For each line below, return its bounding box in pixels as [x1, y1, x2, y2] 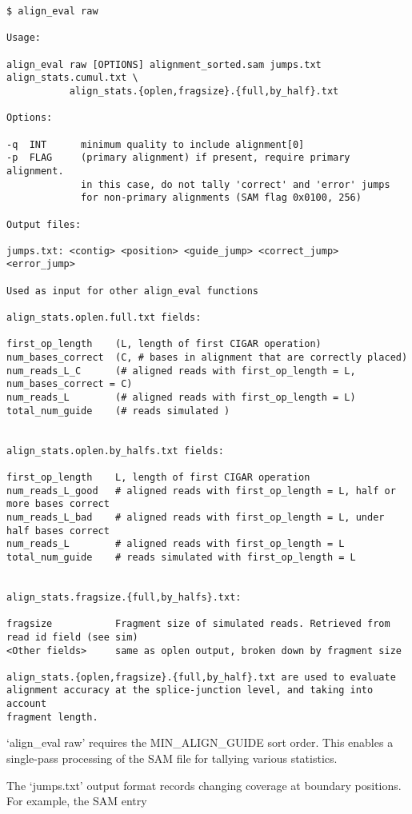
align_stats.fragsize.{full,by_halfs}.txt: [6, 591, 242, 603]
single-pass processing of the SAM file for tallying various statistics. [6, 750, 338, 767]
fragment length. [6, 711, 98, 723]
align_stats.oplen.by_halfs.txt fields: [6, 445, 225, 457]
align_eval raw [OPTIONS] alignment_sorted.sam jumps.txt [6, 58, 322, 70]
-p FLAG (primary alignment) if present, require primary [6, 152, 350, 164]
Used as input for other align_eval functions [6, 285, 258, 297]
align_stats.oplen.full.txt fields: [6, 312, 202, 324]
